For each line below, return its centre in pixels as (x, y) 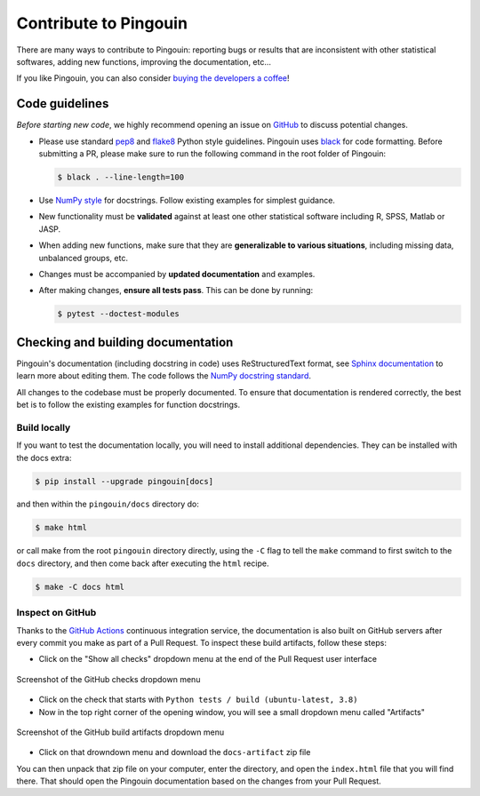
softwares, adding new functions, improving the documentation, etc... (144, 61)
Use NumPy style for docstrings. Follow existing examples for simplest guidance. (187, 200)
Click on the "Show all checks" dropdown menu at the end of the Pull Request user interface (208, 659)
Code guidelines (63, 103)
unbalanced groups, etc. (84, 258)
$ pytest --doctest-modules (118, 314)
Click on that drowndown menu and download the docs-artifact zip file (175, 752)
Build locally (44, 427)
